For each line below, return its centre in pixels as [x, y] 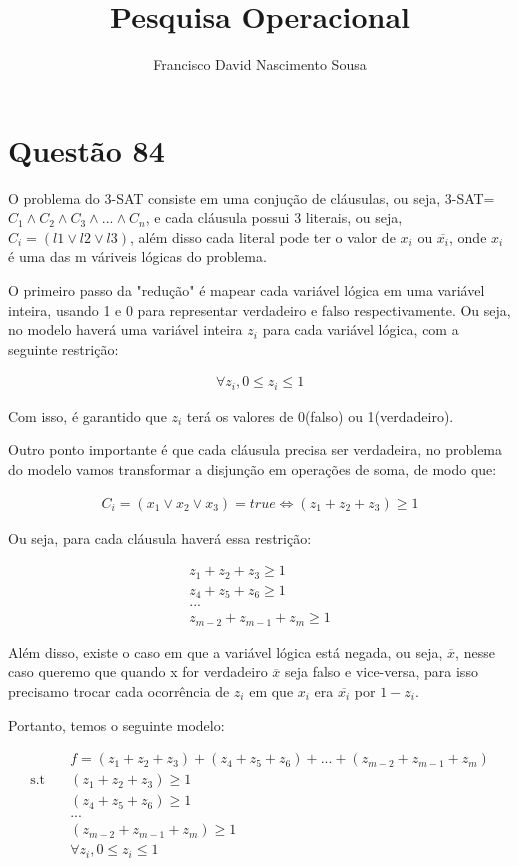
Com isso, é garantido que [87, 415]
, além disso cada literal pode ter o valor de [263, 236]
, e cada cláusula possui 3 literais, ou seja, [274, 217]
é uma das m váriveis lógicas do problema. [137, 256]
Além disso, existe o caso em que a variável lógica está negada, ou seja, [225, 651]
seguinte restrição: [63, 348]
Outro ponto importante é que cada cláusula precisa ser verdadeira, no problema [255, 449]
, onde [468, 236]
